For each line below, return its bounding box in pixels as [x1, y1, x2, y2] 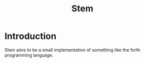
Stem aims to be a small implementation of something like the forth [4, 47, 141, 53]
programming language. [4, 52, 54, 58]
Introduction [4, 31, 57, 42]
